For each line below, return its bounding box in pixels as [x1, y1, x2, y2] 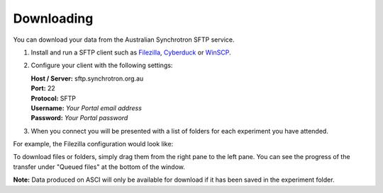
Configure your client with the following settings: [30, 61, 173, 70]
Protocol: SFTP [30, 94, 77, 103]
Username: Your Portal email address [30, 103, 142, 112]
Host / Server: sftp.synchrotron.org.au [30, 74, 144, 83]
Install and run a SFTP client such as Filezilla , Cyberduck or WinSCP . [30, 48, 231, 57]
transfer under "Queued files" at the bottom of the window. [13, 163, 186, 171]
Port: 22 [30, 84, 56, 93]
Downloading [13, 11, 94, 26]
